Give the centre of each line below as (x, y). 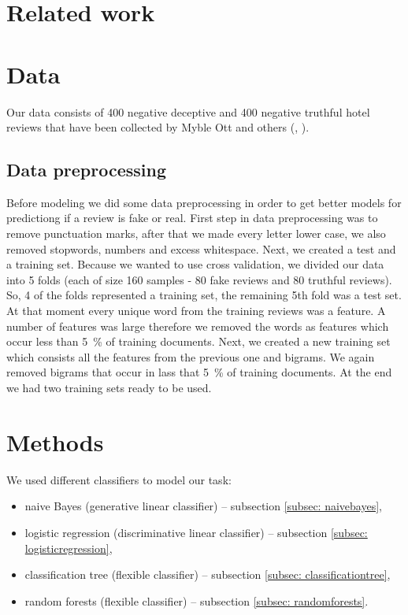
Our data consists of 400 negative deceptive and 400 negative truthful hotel (188, 111)
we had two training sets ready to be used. (109, 388)
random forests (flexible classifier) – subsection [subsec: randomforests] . (197, 600)
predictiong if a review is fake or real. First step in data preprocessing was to (192, 218)
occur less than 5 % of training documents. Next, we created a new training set (198, 341)
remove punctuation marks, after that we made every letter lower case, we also (196, 233)
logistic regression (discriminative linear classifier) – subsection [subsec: (196, 532)
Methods (55, 441)
